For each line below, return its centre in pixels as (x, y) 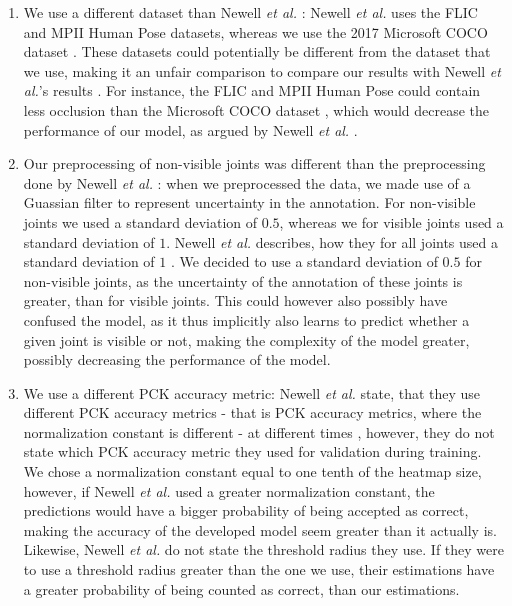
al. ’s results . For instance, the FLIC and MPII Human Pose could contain (252, 90)
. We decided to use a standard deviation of (304, 261)
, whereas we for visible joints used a (391, 221)
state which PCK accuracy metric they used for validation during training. (252, 451)
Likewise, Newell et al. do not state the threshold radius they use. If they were (263, 549)
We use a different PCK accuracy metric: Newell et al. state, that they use (252, 392)
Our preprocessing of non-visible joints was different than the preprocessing (254, 163)
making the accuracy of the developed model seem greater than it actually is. (260, 529)
